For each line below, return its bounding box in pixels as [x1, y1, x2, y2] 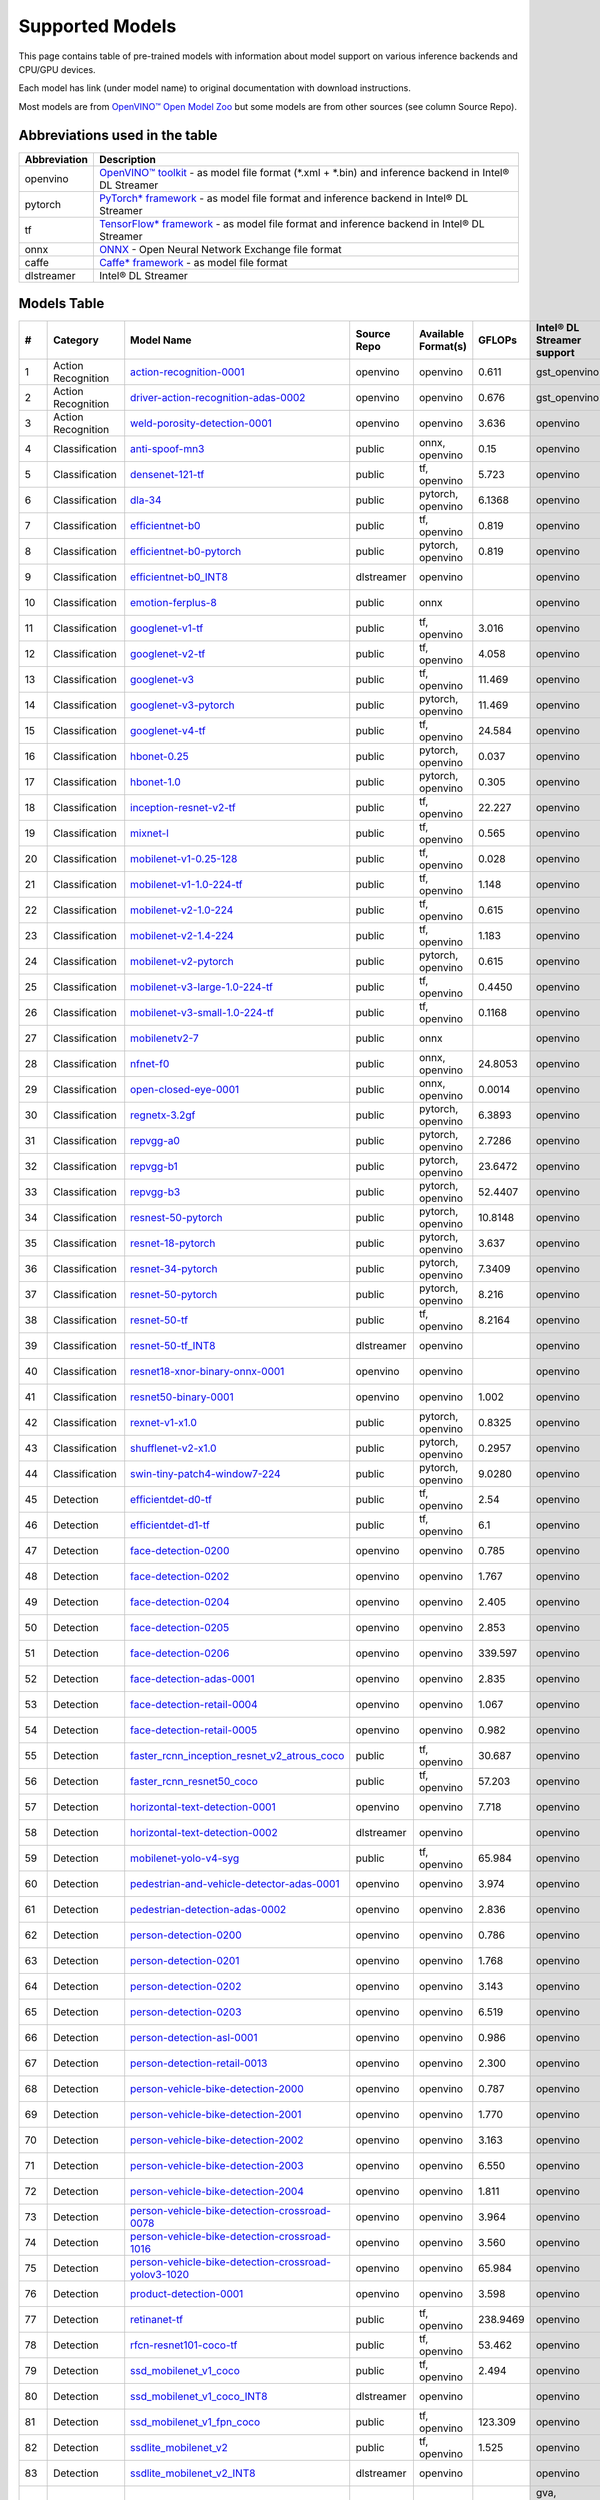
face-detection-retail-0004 [130, 1698, 259, 1712]
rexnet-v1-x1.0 [130, 1416, 197, 1430]
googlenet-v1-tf [130, 621, 204, 635]
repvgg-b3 [130, 1185, 181, 1199]
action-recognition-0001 [130, 365, 245, 379]
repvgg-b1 [130, 1160, 179, 1174]
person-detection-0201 [130, 1954, 240, 1968]
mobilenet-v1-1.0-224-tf [130, 878, 244, 892]
